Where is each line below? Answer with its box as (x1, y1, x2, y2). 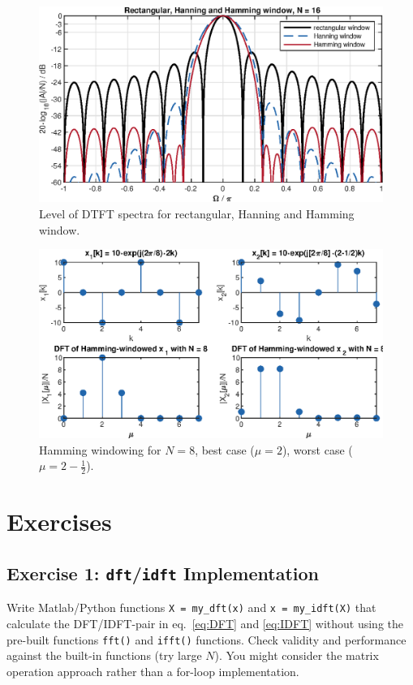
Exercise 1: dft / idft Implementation (6, 561, 319, 586)
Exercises (6, 505, 112, 538)
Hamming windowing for (39, 441, 161, 458)
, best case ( (195, 441, 255, 458)
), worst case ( (282, 441, 353, 458)
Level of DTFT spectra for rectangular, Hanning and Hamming (39, 205, 355, 222)
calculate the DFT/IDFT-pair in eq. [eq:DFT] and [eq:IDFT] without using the (6, 615, 404, 632)
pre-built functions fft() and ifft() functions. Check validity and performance (6, 631, 407, 648)
